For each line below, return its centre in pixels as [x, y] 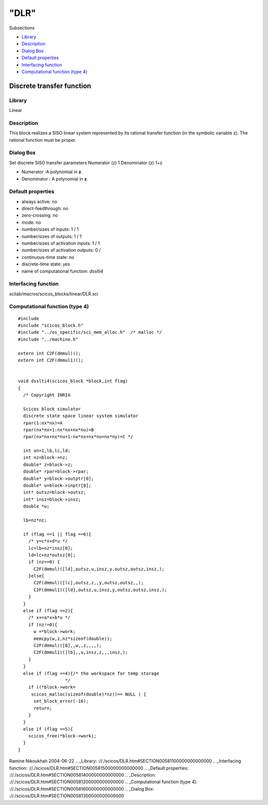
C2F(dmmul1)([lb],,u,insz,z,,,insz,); [81, 652]
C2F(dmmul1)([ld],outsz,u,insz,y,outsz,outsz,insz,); [100, 590]
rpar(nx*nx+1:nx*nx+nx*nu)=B [59, 430]
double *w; [36, 506]
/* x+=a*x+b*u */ [49, 618]
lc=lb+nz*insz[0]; [51, 548]
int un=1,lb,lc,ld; [47, 451]
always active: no [39, 201]
